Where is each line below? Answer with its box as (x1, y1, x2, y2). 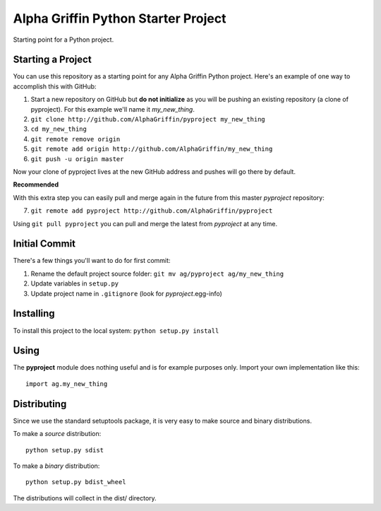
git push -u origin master (30, 155, 124, 163)
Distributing (13, 398, 67, 410)
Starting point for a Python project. (13, 35, 114, 44)
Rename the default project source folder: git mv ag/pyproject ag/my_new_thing (30, 269, 284, 278)
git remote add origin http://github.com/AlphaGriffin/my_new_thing (30, 145, 273, 153)
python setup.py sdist (25, 446, 104, 454)
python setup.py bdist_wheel (25, 478, 126, 486)
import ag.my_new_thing (25, 380, 108, 388)
